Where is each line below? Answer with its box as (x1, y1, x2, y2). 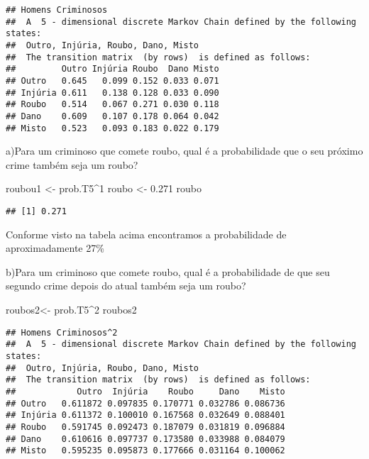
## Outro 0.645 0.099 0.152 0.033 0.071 (6, 75, 219, 86)
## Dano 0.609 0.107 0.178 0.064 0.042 (6, 111, 219, 121)
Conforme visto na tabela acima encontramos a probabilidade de (6, 226, 287, 241)
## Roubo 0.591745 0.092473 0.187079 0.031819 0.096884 (6, 421, 285, 432)
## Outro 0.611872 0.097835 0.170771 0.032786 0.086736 (6, 398, 285, 409)
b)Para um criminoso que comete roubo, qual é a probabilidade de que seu (6, 264, 330, 279)
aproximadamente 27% (6, 240, 104, 255)
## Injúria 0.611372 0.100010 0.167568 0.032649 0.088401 (6, 410, 285, 421)
